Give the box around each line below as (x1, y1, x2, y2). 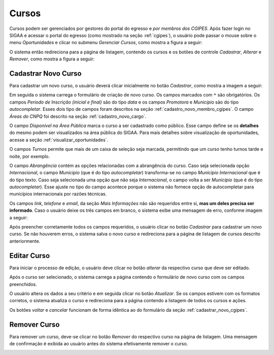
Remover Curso (9, 320, 60, 329)
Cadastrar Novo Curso (9, 69, 82, 78)
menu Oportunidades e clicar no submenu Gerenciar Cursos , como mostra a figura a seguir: (9, 40, 202, 46)
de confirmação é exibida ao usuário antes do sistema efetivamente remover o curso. (9, 340, 188, 346)
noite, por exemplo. (9, 153, 50, 159)
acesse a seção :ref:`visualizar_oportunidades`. (9, 137, 109, 143)
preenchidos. (9, 281, 38, 287)
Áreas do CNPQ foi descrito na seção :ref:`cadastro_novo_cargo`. (9, 113, 147, 119)
